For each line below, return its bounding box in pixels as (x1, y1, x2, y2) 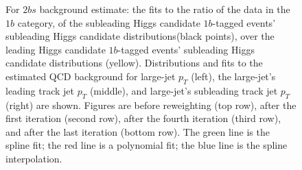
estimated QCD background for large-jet (5, 69, 176, 83)
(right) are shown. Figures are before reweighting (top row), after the (5, 97, 297, 112)
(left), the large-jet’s (191, 69, 276, 83)
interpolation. (5, 151, 62, 165)
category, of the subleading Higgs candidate (17, 15, 200, 29)
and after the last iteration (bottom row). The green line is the (5, 124, 270, 138)
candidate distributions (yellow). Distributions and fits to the (5, 56, 263, 70)
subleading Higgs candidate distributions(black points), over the (5, 29, 275, 43)
